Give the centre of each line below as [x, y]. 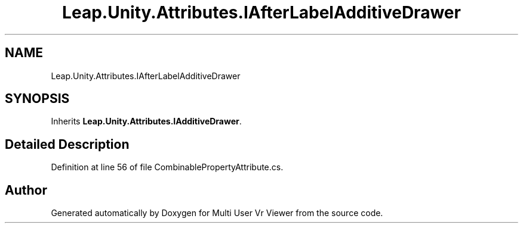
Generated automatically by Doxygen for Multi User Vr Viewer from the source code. [217, 213]
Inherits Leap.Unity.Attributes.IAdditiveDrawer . [146, 121]
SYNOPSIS [37, 99]
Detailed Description [67, 144]
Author [26, 190]
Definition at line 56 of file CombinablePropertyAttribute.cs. [167, 167]
